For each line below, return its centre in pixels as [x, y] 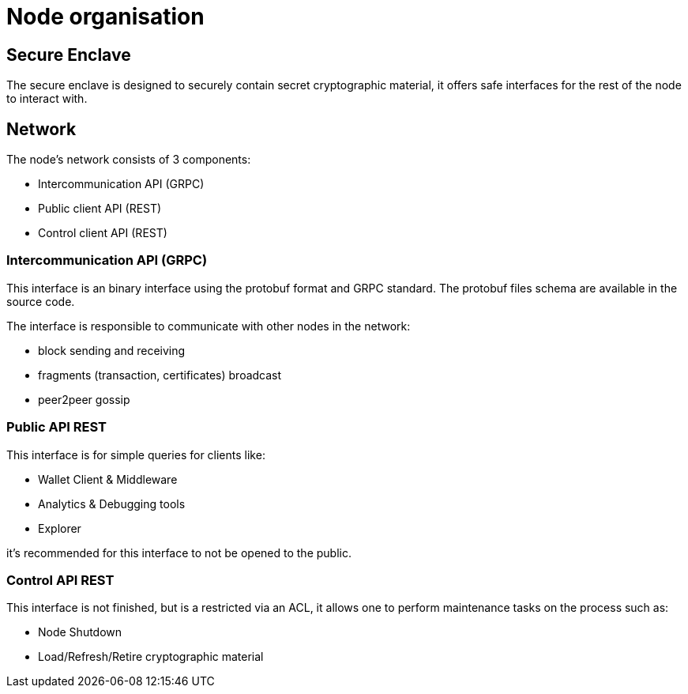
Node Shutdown [80, 632]
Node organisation [105, 17]
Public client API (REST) [100, 209]
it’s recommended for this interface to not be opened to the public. [179, 553]
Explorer [60, 528]
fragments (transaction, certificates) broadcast [160, 375]
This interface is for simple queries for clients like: [136, 454]
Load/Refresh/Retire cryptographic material [151, 657]
